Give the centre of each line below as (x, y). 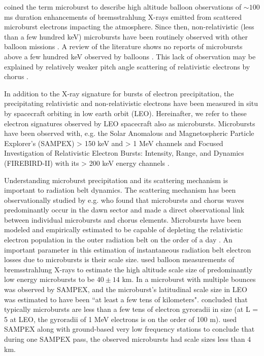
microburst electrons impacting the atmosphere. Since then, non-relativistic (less (129, 27)
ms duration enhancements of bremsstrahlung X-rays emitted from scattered (123, 16)
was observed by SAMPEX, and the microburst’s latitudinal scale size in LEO (126, 289)
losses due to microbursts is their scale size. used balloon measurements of (119, 259)
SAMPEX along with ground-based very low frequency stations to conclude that (129, 329)
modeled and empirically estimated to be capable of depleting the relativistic (124, 229)
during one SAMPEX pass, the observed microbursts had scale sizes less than (125, 339)
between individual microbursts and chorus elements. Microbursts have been (123, 219)
